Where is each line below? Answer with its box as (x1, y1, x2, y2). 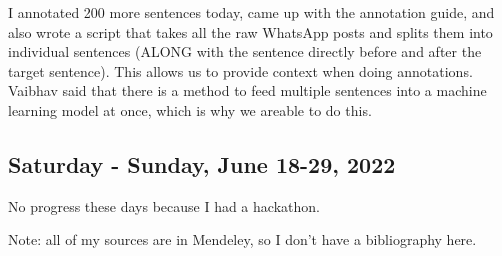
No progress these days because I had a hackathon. (8, 195, 320, 216)
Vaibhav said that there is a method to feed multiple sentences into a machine (8, 80, 487, 101)
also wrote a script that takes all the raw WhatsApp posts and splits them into (8, 21, 493, 42)
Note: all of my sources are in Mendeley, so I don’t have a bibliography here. (8, 229, 477, 250)
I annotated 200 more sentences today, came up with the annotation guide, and (8, 2, 495, 22)
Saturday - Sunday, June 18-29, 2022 (8, 148, 396, 179)
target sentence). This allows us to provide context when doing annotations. (8, 60, 473, 81)
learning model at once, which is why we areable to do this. (8, 99, 372, 120)
